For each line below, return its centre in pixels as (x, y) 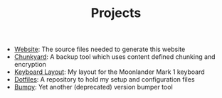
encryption (30, 65)
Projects (116, 13)
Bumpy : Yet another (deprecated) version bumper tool (93, 87)
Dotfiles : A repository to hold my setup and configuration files (104, 80)
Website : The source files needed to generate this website (100, 49)
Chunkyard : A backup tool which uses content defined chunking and (115, 57)
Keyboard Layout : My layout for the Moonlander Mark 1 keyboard (109, 72)
